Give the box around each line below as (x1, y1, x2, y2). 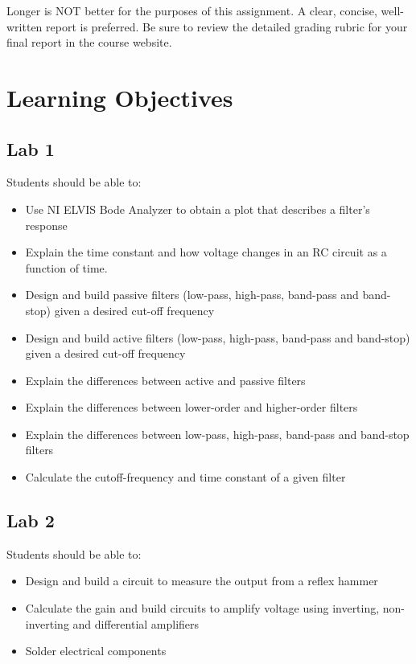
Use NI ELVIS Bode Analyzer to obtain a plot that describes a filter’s (25, 200, 370, 217)
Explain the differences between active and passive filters (25, 371, 306, 388)
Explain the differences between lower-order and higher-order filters (25, 399, 358, 416)
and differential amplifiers (72, 615, 200, 632)
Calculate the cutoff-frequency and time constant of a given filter (25, 469, 346, 486)
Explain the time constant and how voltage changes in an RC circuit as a (25, 244, 387, 260)
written (6, 18, 43, 35)
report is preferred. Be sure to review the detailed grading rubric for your (46, 18, 408, 35)
